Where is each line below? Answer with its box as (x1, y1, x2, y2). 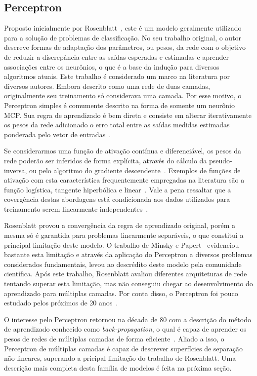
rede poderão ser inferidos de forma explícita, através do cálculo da (4, 155, 207, 165)
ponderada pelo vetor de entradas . (4, 129, 111, 139)
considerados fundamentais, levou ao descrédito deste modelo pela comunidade (4, 259, 242, 269)
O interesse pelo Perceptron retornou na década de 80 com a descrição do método (4, 314, 251, 324)
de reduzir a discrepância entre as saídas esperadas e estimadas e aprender (4, 51, 229, 62)
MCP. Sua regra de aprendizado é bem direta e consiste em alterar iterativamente (4, 110, 252, 120)
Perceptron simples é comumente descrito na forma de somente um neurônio (4, 100, 235, 110)
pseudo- (209, 155, 232, 165)
